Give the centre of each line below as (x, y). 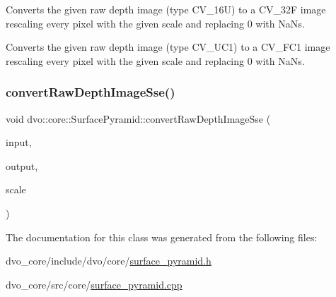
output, (22, 165)
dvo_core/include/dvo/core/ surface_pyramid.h (109, 261)
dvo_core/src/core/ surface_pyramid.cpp (94, 284)
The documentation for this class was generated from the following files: (162, 237)
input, (19, 142)
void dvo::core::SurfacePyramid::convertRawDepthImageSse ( (138, 118)
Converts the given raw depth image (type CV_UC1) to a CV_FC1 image (168, 47)
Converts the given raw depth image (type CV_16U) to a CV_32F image (166, 9)
